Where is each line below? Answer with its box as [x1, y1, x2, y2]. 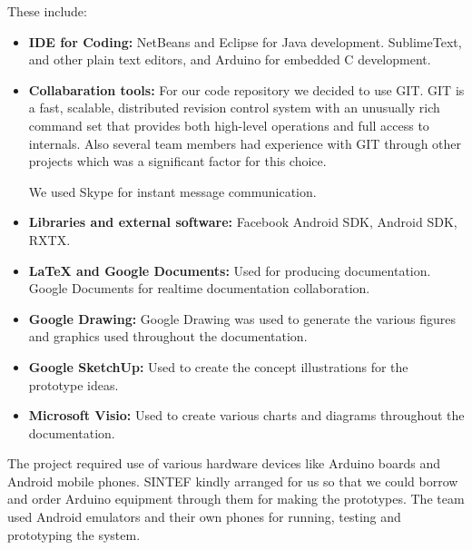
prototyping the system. [7, 525, 141, 544]
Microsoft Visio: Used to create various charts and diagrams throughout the [28, 406, 465, 425]
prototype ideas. [28, 375, 119, 394]
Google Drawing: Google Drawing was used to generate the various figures [28, 309, 457, 328]
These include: [7, 2, 87, 20]
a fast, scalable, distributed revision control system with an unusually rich [28, 98, 440, 117]
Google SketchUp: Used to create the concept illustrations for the [28, 357, 408, 376]
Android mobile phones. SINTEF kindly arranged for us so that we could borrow [7, 471, 458, 490]
